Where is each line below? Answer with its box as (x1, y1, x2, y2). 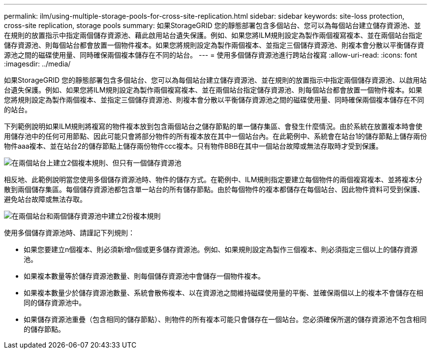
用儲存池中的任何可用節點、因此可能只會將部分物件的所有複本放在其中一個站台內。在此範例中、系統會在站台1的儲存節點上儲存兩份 (4, 132, 427, 140)
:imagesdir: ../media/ (4, 60, 71, 68)
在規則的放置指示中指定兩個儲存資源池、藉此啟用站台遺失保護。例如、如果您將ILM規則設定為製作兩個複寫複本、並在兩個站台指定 (4, 31, 423, 39)
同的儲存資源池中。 (24, 298, 86, 307)
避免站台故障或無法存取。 (4, 195, 87, 203)
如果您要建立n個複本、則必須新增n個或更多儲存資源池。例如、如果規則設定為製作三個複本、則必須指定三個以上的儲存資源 (24, 245, 418, 254)
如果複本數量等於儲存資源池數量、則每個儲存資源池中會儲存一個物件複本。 (24, 272, 265, 280)
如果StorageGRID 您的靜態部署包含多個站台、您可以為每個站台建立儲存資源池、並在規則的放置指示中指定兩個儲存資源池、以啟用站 (4, 76, 427, 84)
